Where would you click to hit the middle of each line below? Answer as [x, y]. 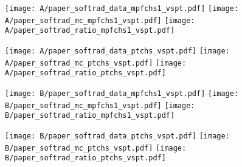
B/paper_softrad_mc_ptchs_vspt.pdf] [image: [96, 148]
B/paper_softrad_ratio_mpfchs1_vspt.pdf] [90, 116]
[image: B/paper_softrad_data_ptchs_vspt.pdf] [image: [117, 136]
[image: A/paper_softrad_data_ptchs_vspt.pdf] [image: [117, 51]
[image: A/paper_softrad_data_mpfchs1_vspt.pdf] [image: [122, 9]
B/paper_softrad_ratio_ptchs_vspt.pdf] [85, 158]
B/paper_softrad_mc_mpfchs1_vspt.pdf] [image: [100, 105]
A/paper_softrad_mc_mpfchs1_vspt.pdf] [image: [100, 20]
